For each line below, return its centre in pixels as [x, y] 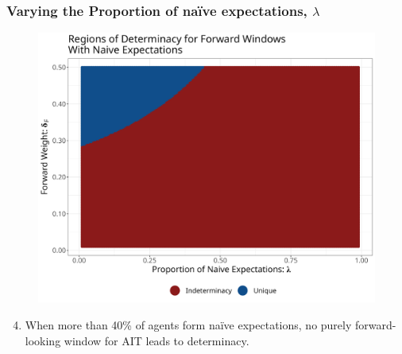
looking [43, 340]
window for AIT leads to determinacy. [157, 340]
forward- [376, 324]
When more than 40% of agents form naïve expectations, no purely [188, 324]
